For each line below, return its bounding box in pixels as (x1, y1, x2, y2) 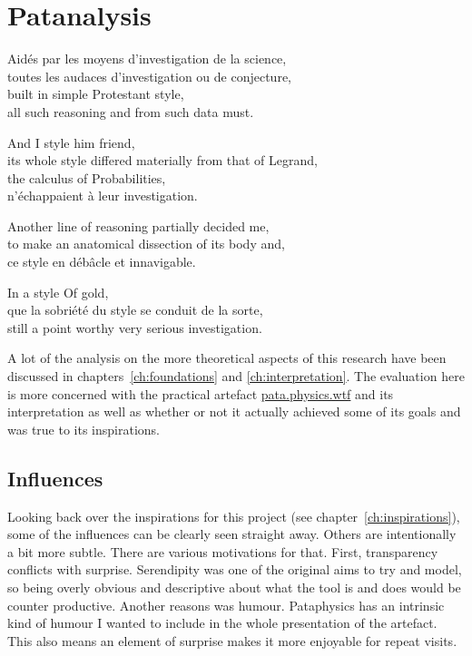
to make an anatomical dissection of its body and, (7, 234, 285, 253)
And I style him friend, (7, 132, 135, 152)
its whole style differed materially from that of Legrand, (7, 151, 318, 170)
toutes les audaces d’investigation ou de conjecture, (7, 66, 291, 85)
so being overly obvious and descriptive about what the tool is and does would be (7, 577, 461, 596)
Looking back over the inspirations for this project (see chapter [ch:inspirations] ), (7, 506, 460, 525)
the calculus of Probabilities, (7, 168, 166, 187)
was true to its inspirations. (7, 419, 160, 438)
